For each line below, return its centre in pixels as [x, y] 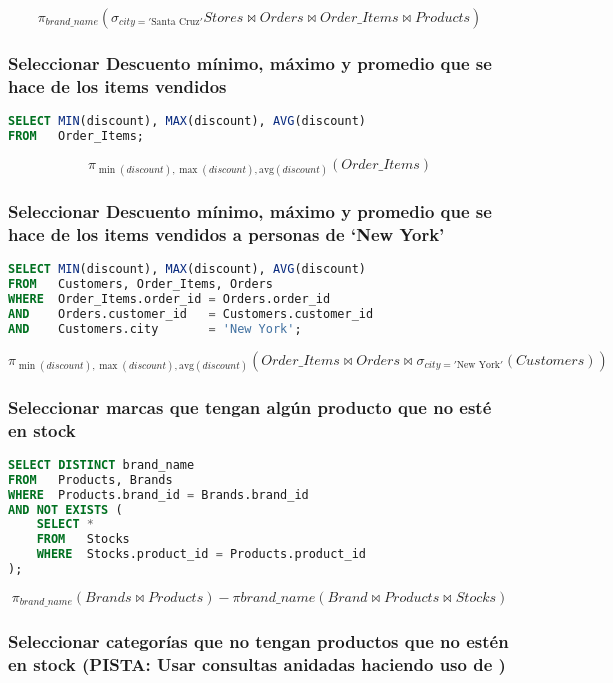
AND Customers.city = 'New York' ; [155, 328]
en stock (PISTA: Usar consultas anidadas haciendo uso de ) [257, 664]
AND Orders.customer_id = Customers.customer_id [191, 313]
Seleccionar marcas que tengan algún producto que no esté [250, 406]
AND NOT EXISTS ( [65, 509]
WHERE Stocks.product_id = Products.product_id [201, 554]
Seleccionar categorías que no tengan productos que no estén [258, 641]
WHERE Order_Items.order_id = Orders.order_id [169, 298]
